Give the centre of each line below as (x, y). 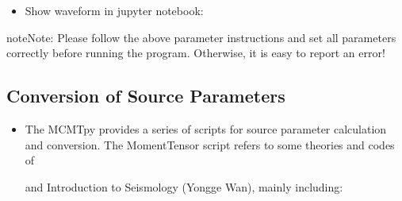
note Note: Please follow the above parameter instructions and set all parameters (201, 37)
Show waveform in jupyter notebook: (114, 10)
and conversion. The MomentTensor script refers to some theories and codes (210, 144)
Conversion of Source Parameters (146, 96)
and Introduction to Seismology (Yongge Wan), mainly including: (184, 186)
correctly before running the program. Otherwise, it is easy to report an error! (196, 53)
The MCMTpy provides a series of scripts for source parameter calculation (206, 128)
